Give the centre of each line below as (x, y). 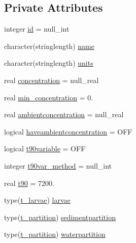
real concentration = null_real (52, 80)
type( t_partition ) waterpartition (55, 234)
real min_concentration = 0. (49, 97)
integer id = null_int (37, 29)
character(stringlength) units (49, 63)
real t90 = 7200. (29, 183)
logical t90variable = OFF (45, 148)
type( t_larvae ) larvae (37, 200)
